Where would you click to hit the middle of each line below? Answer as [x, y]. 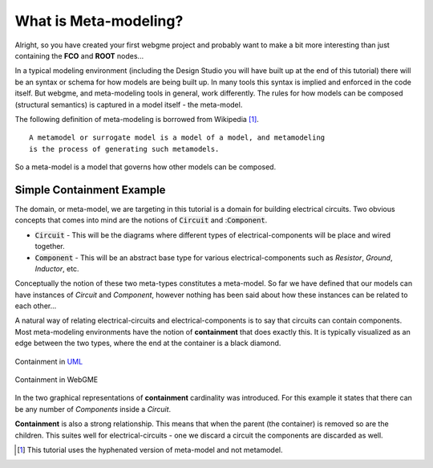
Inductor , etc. [57, 268]
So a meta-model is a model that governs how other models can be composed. [146, 167]
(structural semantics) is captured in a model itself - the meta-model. [129, 104]
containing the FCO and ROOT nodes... [79, 55]
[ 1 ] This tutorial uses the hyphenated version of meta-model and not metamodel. [150, 450]
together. [50, 246]
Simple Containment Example [90, 190]
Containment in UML [49, 361]
